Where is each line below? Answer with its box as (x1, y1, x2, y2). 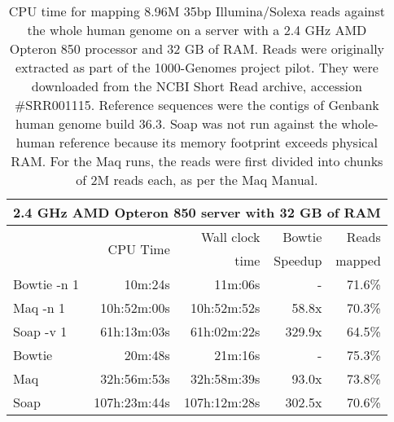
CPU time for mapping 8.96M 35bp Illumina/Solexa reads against (8, 2, 386, 20)
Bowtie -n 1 (13, 275, 80, 293)
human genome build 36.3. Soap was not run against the (15, 114, 338, 133)
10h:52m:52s (190, 298, 260, 317)
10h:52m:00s (100, 298, 170, 317)
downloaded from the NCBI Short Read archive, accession (31, 77, 362, 95)
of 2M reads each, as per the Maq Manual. (76, 170, 318, 189)
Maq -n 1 (13, 298, 66, 317)
